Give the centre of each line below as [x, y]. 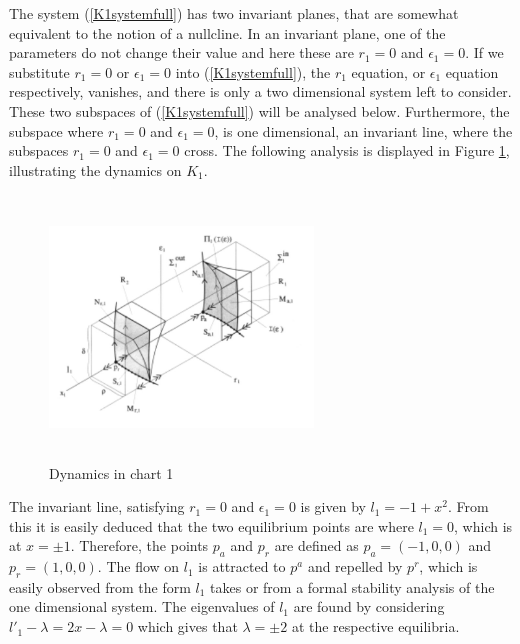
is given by [333, 506]
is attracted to [242, 566]
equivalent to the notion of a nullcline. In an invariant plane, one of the [227, 32]
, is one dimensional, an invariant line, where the [363, 130]
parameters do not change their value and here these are [181, 52]
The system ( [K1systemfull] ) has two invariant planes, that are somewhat [234, 13]
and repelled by [355, 566]
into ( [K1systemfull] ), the [253, 71]
